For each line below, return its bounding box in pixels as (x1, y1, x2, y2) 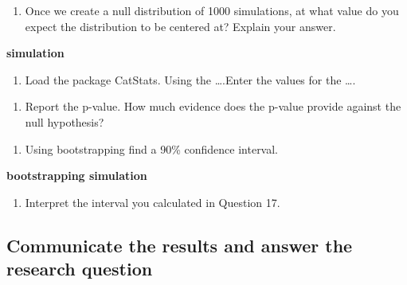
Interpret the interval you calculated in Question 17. (25, 193, 280, 210)
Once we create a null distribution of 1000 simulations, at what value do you (25, 2, 399, 18)
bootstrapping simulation (6, 167, 147, 184)
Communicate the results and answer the (6, 232, 353, 257)
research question (6, 256, 153, 281)
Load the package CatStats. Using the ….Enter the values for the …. (25, 71, 356, 88)
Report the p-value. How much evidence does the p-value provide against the (25, 98, 401, 115)
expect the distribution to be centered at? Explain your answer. (25, 18, 336, 34)
